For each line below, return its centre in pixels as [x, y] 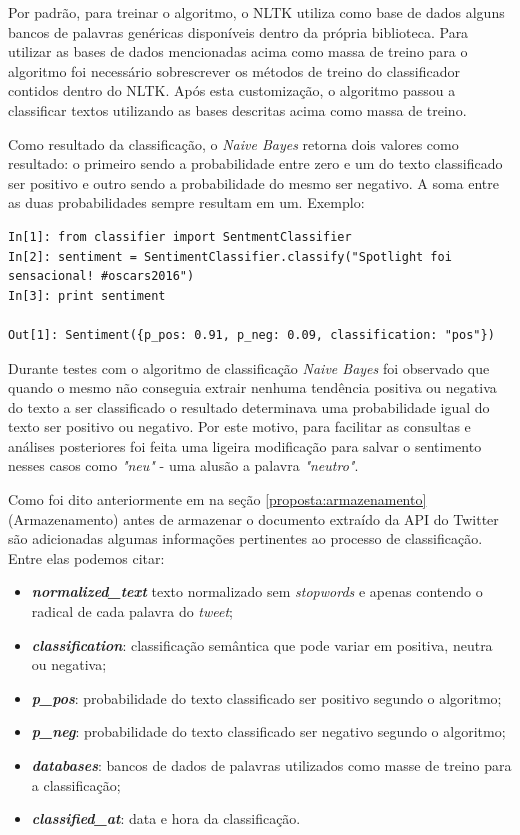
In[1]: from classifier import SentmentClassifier [180, 236]
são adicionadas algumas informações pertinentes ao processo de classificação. [245, 538]
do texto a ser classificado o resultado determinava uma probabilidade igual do [249, 406]
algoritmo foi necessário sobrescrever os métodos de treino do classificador [234, 70]
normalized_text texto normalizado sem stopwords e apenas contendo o [257, 591]
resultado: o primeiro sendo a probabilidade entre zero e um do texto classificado [255, 163]
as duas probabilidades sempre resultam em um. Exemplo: [186, 202]
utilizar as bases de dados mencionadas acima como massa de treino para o [238, 51]
